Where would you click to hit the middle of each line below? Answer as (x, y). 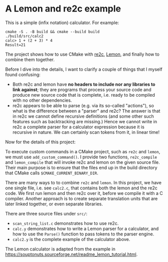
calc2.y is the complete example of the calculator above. (71, 239)
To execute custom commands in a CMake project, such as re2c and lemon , (83, 151)
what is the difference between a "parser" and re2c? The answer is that (86, 111)
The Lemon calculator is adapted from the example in (60, 249)
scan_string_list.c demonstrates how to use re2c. (65, 223)
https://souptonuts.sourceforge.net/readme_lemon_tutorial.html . (71, 254)
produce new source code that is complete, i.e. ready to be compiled (84, 95)
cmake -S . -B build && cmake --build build (52, 32)
